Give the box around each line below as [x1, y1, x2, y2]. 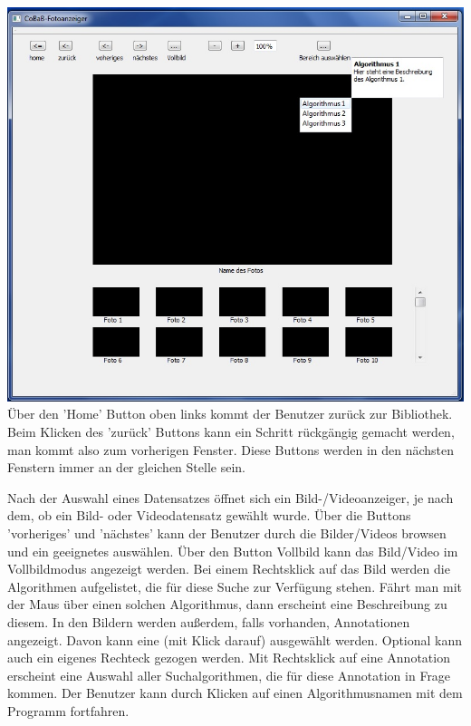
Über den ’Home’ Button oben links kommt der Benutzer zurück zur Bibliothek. [7, 404, 453, 423]
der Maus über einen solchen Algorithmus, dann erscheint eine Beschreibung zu [7, 595, 447, 614]
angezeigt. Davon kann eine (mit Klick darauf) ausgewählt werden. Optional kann [7, 630, 463, 649]
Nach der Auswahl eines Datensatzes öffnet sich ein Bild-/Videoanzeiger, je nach [7, 488, 454, 507]
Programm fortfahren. [7, 701, 130, 720]
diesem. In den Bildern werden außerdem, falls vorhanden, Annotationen [7, 613, 410, 632]
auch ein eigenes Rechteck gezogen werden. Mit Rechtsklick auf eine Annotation [7, 648, 450, 667]
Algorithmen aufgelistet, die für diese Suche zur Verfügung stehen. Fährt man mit [7, 576, 463, 595]
